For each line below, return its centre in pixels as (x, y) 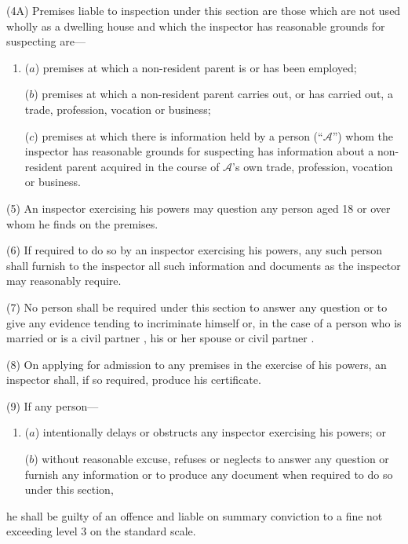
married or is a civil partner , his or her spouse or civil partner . (160, 338)
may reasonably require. (64, 281)
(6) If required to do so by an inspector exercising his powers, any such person (195, 250)
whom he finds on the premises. (82, 223)
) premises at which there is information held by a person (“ (178, 135)
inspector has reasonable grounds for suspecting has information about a (199, 151)
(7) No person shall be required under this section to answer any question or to (197, 307)
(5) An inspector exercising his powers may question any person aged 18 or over (199, 208)
